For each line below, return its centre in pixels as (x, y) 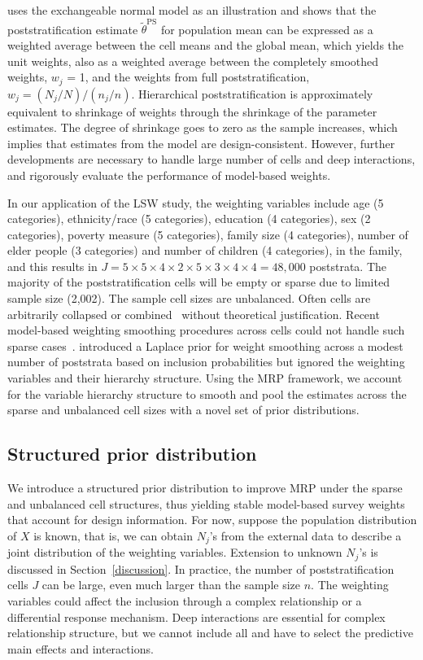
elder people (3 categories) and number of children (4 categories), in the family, (205, 250)
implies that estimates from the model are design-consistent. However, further (201, 143)
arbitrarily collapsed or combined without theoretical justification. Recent (194, 314)
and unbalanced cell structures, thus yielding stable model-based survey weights (206, 503)
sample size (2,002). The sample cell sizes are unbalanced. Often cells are (189, 298)
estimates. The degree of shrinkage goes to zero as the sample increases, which (203, 127)
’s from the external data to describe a (305, 535)
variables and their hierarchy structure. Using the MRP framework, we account (205, 378)
